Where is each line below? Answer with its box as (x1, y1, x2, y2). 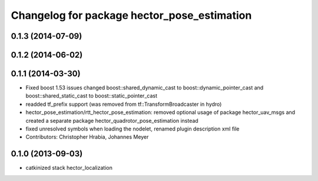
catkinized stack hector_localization (25, 165, 113, 172)
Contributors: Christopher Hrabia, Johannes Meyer (25, 133, 149, 140)
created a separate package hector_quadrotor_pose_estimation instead (25, 117, 198, 124)
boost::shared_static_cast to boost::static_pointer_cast (25, 92, 157, 99)
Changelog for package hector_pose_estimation (11, 9, 252, 22)
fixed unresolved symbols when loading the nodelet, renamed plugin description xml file (25, 125, 240, 132)
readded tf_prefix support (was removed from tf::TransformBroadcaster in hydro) (25, 100, 222, 108)
